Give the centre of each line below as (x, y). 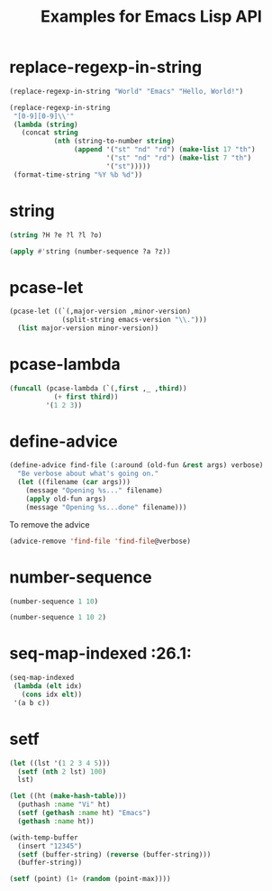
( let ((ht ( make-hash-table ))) (68, 796)
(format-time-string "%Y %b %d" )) (78, 175)
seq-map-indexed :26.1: (100, 653)
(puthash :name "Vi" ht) (64, 804)
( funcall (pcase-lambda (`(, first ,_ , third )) (98, 388)
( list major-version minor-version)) (88, 328)
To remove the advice (50, 524)
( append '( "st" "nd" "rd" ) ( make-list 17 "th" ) (164, 150)
